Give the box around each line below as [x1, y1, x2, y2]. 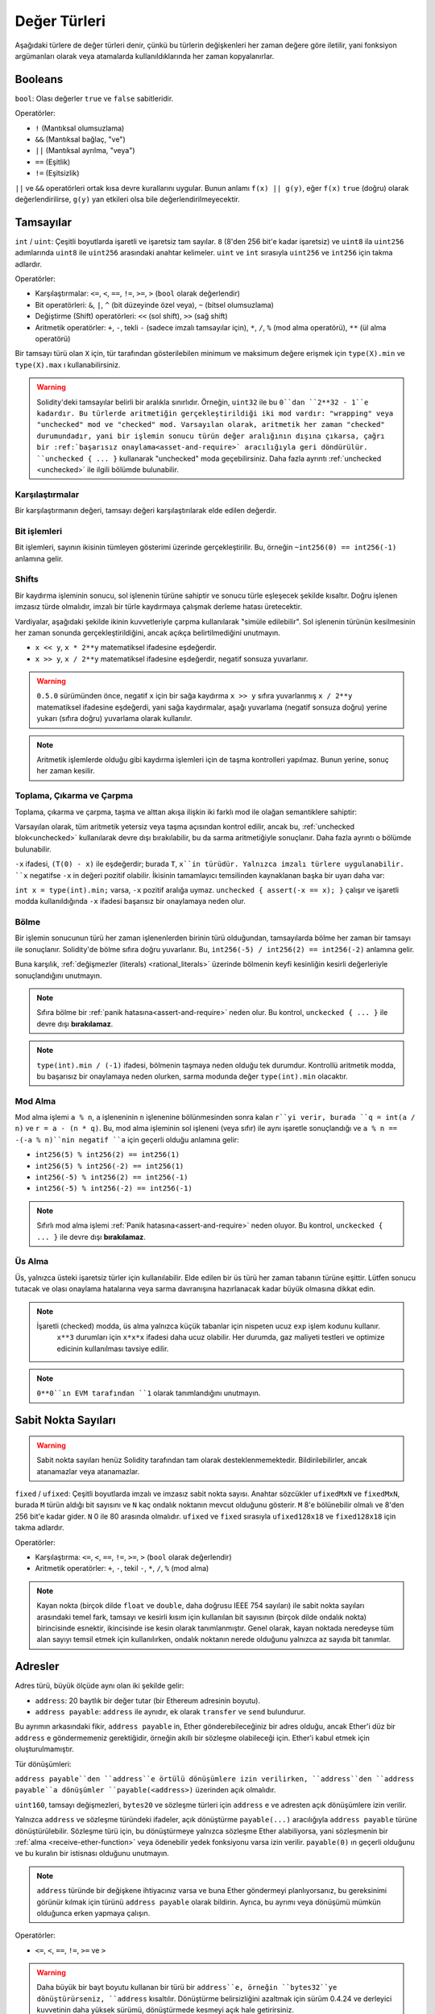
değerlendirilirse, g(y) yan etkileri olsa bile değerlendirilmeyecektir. [14, 194, 241, 204]
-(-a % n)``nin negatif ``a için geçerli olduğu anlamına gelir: [14, 1134, 239, 1144]
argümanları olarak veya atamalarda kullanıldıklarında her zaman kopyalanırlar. [14, 51, 275, 60]
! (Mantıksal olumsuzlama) [35, 123, 125, 133]
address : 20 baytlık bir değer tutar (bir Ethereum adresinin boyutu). [35, 1696, 261, 1705]
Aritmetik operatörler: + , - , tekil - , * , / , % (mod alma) [35, 1564, 209, 1573]
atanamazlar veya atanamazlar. [36, 1466, 140, 1476]
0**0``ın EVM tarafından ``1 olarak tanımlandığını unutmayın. [36, 1388, 261, 1398]
